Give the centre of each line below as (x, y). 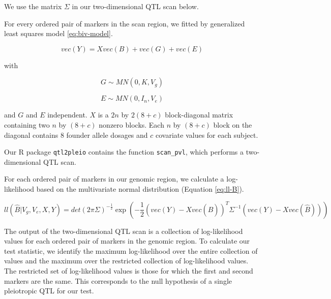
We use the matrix (33, 6)
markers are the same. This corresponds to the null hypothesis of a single (118, 280)
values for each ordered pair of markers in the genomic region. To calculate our (127, 241)
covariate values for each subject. (207, 134)
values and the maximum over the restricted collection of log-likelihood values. (126, 261)
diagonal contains (31, 134)
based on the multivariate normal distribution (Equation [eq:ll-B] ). (140, 189)
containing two (27, 124)
